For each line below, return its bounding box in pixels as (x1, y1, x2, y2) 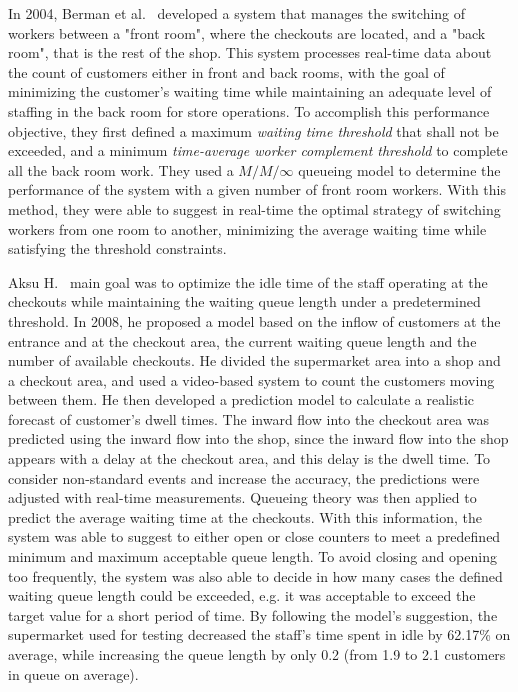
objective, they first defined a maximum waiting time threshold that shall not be (8, 120, 499, 141)
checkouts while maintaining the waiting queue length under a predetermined (8, 291, 481, 312)
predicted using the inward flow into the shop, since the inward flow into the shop (8, 428, 509, 449)
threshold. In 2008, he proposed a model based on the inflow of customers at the (8, 310, 501, 331)
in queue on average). (8, 663, 139, 684)
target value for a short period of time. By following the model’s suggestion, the (8, 604, 498, 625)
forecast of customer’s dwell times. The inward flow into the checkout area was (8, 408, 490, 429)
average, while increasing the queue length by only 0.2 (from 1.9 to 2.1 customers (8, 644, 506, 664)
